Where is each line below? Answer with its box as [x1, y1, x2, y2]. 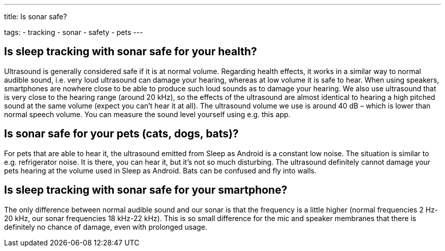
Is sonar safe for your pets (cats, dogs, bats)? [4, 127, 239, 140]
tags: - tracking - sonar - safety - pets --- [4, 28, 143, 37]
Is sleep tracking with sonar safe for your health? [4, 45, 257, 58]
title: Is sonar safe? [4, 12, 67, 21]
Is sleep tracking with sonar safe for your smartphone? [4, 184, 288, 197]
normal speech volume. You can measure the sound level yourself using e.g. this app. [4, 110, 291, 119]
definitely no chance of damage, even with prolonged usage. [4, 222, 207, 231]
